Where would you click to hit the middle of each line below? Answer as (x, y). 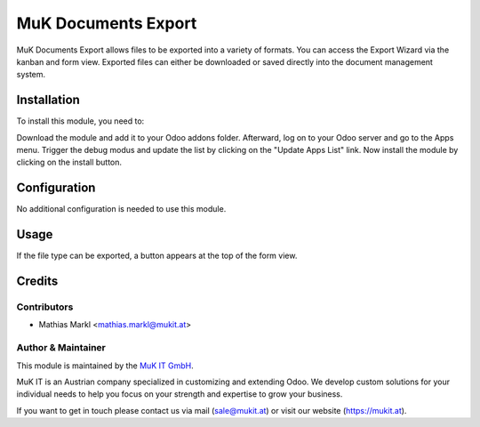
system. (31, 75)
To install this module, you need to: (80, 121)
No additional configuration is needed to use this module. (121, 209)
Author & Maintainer (61, 348)
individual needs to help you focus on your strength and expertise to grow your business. (180, 394)
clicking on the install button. (69, 162)
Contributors (45, 307)
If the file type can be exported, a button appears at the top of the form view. (157, 256)
